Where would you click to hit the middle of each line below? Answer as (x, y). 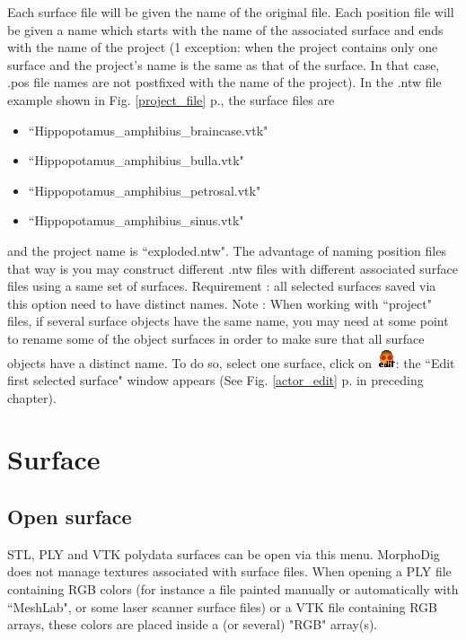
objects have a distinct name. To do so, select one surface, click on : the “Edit (231, 362)
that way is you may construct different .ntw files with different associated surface (233, 268)
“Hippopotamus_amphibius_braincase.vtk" (148, 130)
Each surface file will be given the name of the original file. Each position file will (231, 12)
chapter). (32, 397)
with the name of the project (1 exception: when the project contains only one (223, 47)
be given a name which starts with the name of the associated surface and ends (225, 29)
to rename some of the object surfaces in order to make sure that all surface (216, 338)
